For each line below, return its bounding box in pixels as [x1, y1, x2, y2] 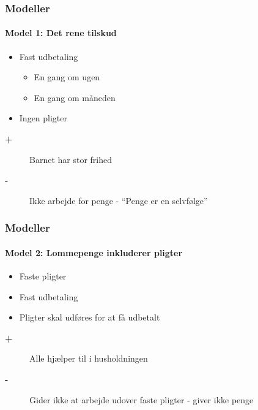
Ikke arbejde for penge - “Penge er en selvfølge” [29, 194, 208, 207]
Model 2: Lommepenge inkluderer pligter [5, 246, 183, 259]
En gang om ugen [34, 70, 100, 83]
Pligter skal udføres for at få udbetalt [19, 311, 160, 324]
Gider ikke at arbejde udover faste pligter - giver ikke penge [29, 393, 254, 406]
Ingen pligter [19, 112, 68, 124]
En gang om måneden [34, 91, 116, 104]
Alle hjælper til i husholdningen [29, 352, 148, 365]
